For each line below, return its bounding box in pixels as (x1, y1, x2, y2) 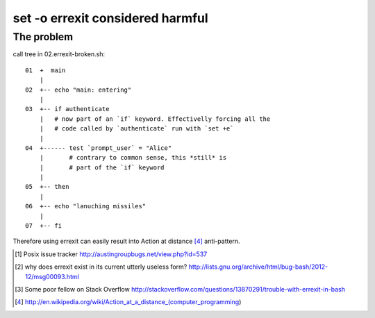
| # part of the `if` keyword (39, 163, 165, 171)
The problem (12, 31, 73, 43)
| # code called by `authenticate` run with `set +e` (39, 125, 234, 133)
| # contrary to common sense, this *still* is (39, 153, 227, 162)
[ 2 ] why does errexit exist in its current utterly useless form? (15, 262, 187, 271)
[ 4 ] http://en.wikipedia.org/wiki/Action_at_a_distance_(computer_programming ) (15, 298, 242, 306)
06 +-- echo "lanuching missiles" (25, 202, 147, 210)
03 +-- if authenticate (25, 105, 110, 113)
